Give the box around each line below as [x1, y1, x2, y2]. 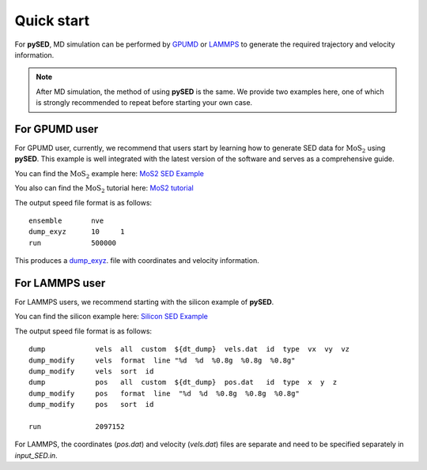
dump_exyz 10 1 [28, 227, 125, 236]
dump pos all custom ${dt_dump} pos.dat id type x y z [28, 378, 338, 387]
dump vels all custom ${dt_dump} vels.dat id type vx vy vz [28, 344, 350, 354]
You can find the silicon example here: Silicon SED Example [14, 312, 209, 321]
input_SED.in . [14, 450, 59, 460]
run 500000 [28, 238, 117, 247]
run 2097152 [28, 422, 125, 431]
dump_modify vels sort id [28, 367, 154, 375]
